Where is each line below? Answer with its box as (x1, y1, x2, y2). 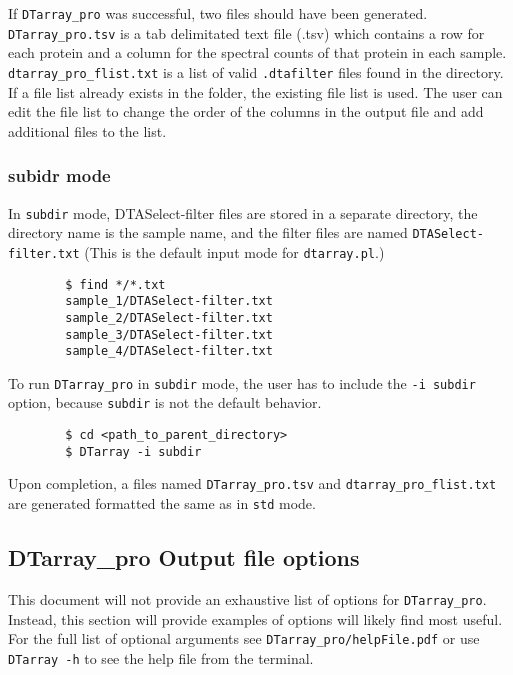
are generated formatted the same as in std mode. (8, 493, 316, 514)
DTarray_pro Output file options (8, 542, 360, 573)
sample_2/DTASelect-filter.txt (65, 310, 273, 325)
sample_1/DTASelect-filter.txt (65, 294, 273, 309)
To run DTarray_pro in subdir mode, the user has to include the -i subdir (8, 372, 476, 393)
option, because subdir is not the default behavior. (8, 392, 322, 413)
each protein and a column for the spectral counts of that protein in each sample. (8, 42, 507, 63)
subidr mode (8, 163, 111, 188)
